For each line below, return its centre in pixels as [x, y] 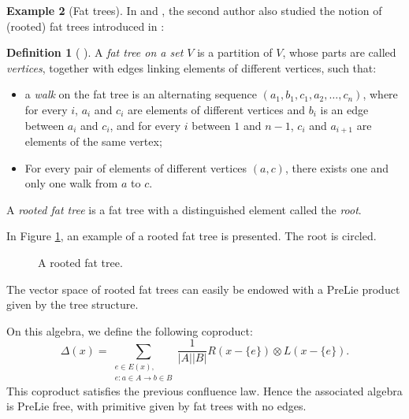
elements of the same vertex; [93, 141]
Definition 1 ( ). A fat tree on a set [95, 52]
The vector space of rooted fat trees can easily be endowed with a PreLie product [203, 289]
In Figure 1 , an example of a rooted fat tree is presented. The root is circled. [191, 236]
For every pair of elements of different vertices [136, 167]
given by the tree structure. [73, 304]
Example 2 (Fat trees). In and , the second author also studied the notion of [194, 10]
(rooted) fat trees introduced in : [86, 26]
